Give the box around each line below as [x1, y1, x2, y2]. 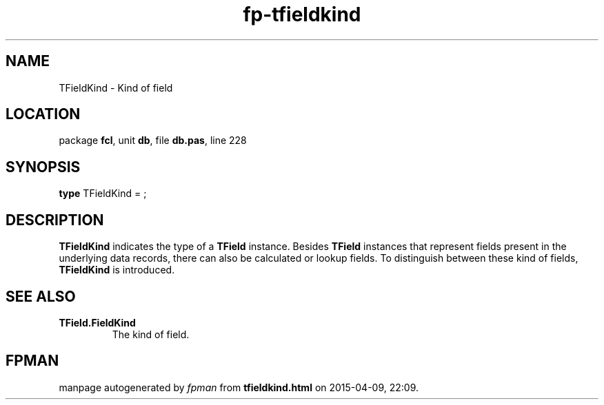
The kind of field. [112, 328, 190, 340]
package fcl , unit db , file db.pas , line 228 [59, 134, 247, 147]
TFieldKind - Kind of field [59, 81, 173, 94]
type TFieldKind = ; [59, 187, 147, 200]
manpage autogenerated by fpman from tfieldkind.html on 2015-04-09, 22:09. [59, 381, 419, 393]
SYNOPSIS [6, 158, 81, 176]
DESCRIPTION [6, 211, 104, 229]
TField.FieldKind [59, 316, 136, 329]
